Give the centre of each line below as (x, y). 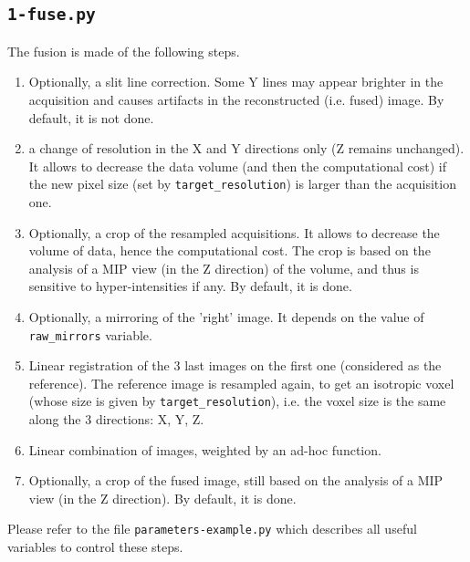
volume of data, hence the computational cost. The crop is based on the (230, 250)
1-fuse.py (52, 15)
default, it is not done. (91, 117)
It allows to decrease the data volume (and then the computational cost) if (237, 166)
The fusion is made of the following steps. (124, 51)
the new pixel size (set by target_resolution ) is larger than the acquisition (242, 184)
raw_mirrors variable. (90, 334)
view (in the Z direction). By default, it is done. (162, 498)
